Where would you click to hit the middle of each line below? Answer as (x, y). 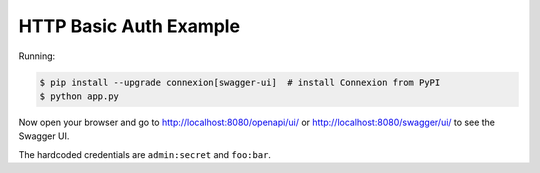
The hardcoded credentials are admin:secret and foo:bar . (145, 154)
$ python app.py (79, 96)
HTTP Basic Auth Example (129, 26)
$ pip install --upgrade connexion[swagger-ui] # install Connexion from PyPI (240, 82)
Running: (37, 56)
